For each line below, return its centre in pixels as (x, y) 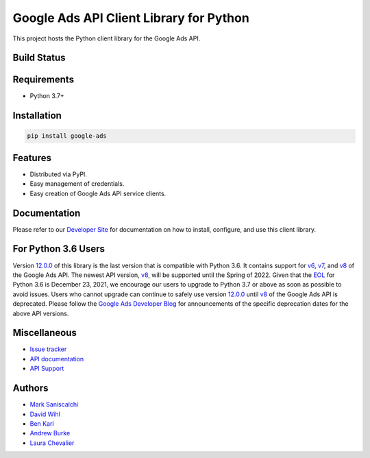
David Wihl (45, 414)
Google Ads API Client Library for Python (131, 18)
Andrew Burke (50, 433)
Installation (37, 116)
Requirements (44, 80)
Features (32, 158)
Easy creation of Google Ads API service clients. (98, 193)
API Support (47, 369)
